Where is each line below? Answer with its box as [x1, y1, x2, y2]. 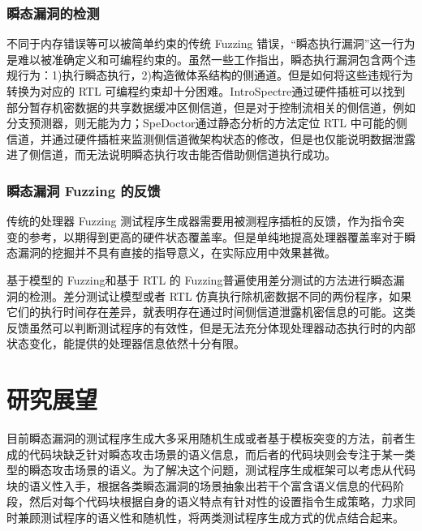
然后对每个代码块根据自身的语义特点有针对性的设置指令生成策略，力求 [28, 493, 404, 510]
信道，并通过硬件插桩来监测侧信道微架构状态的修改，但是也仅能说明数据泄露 [6, 130, 416, 147]
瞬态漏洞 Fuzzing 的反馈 [6, 180, 161, 200]
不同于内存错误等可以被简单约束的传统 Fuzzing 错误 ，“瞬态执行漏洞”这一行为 [6, 35, 416, 52]
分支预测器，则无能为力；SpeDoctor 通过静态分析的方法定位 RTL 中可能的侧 [6, 114, 407, 131]
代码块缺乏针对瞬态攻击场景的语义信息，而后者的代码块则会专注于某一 [28, 445, 404, 462]
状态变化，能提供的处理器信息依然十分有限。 [6, 335, 245, 352]
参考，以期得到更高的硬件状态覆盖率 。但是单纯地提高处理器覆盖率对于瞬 [28, 228, 416, 245]
